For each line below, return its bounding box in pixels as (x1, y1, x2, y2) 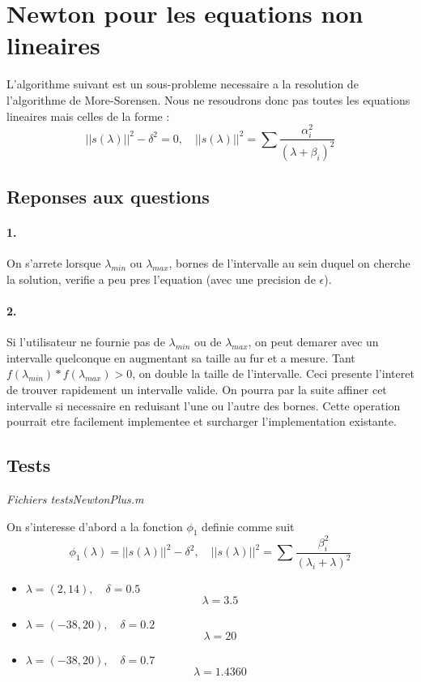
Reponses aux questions (6, 184, 210, 209)
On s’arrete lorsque (6, 255, 101, 272)
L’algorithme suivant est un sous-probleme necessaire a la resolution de (6, 75, 359, 92)
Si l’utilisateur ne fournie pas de (6, 333, 165, 350)
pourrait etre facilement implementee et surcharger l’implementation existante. (6, 413, 397, 430)
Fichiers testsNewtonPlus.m (6, 491, 144, 508)
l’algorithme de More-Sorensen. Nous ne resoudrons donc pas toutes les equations (6, 91, 410, 108)
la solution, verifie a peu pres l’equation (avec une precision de (6, 270, 316, 287)
